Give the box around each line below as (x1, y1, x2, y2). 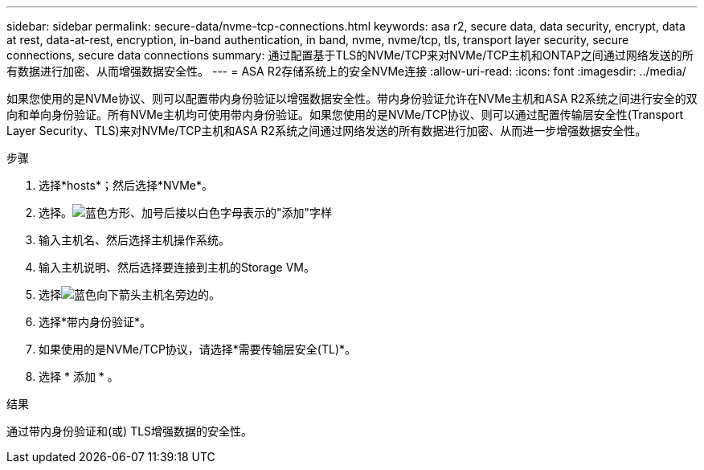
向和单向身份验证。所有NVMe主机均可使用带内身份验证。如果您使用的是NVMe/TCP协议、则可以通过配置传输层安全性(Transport (6, 108, 684, 121)
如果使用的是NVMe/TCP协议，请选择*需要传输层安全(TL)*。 (39, 342, 357, 356)
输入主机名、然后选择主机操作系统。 (39, 233, 230, 247)
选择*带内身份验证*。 (39, 315, 152, 329)
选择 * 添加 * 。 (39, 370, 119, 383)
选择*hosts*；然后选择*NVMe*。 (39, 178, 213, 192)
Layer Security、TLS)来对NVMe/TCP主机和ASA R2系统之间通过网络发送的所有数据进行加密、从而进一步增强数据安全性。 (6, 124, 647, 137)
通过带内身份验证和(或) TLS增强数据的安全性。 (6, 424, 253, 438)
